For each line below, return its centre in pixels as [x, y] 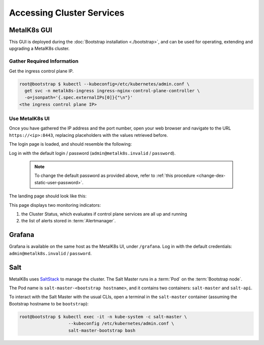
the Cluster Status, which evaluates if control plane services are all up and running [104, 214]
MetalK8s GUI [31, 30]
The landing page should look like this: [48, 196]
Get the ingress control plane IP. [41, 71]
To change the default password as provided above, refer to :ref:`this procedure [115, 175]
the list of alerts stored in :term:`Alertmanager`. [68, 221]
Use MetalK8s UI [29, 119]
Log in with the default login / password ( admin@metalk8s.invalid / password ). [92, 153]
